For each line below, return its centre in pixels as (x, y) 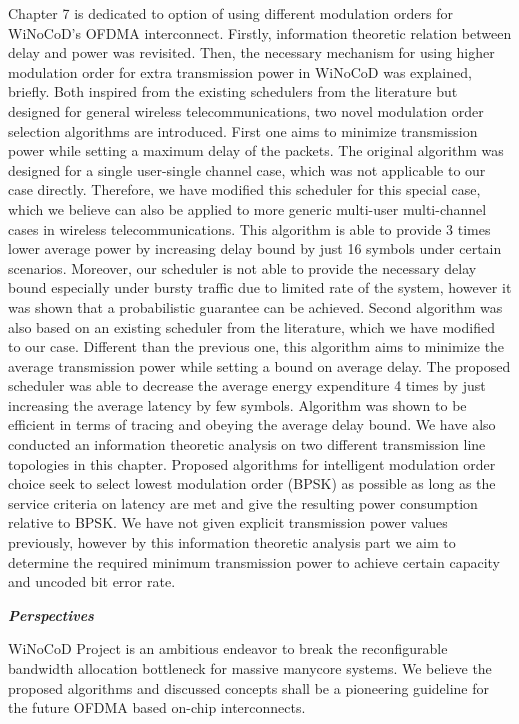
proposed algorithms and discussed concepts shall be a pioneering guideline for (248, 687)
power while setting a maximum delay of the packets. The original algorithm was (256, 150)
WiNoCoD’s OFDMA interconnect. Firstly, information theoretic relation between (260, 32)
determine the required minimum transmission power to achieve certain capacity (254, 561)
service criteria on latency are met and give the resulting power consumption (243, 502)
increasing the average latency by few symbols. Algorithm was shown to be (237, 404)
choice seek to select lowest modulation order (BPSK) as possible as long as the (252, 483)
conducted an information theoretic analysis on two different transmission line (247, 444)
